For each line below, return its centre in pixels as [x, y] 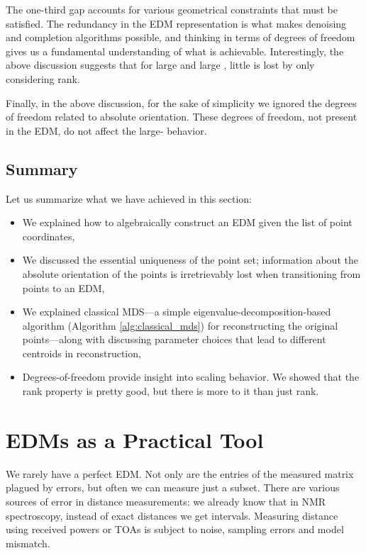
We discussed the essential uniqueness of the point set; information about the [190, 260]
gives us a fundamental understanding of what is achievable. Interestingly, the [175, 51]
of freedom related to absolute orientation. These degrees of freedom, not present [182, 117]
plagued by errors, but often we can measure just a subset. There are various [173, 487]
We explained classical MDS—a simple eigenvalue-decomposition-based [177, 312]
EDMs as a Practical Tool [135, 439]
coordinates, [49, 236]
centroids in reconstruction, [82, 353]
